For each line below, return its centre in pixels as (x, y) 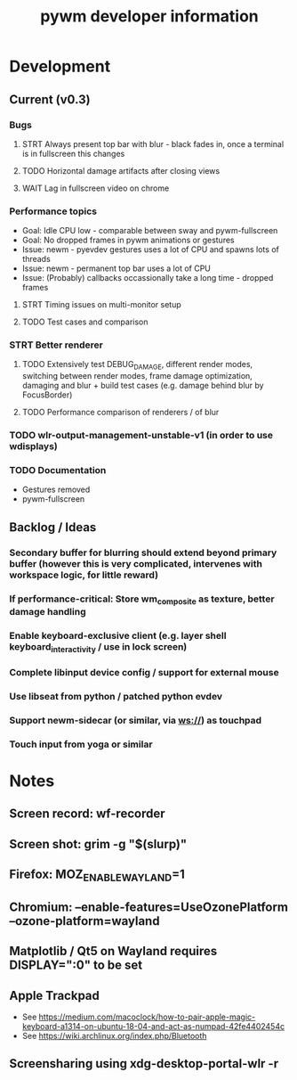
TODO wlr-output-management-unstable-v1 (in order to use (141, 436)
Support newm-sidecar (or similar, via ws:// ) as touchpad (136, 720)
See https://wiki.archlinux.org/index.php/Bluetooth (114, 1036)
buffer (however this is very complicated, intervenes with (136, 563)
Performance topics (53, 211)
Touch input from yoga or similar (81, 744)
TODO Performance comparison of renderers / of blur (120, 413)
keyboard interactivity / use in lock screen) (98, 647)
